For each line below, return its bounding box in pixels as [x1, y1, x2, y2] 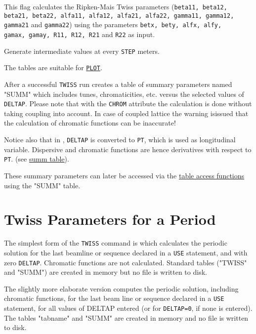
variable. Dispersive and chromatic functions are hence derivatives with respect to [4, 144, 252, 154]
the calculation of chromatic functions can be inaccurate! [4, 118, 176, 128]
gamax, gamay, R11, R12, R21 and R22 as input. [4, 29, 155, 39]
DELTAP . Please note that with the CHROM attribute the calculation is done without [4, 98, 252, 109]
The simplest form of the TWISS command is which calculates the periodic [4, 238, 227, 248]
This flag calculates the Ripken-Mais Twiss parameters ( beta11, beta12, [4, 1, 227, 11]
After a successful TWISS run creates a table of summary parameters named [4, 79, 232, 89]
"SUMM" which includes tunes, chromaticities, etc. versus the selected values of [4, 88, 244, 99]
